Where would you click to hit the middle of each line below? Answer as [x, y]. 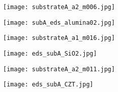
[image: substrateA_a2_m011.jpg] [59, 69]
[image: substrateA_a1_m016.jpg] [59, 38]
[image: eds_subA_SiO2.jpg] [50, 53]
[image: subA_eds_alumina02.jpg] [59, 22]
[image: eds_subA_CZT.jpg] [48, 85]
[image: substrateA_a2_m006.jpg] [59, 7]
